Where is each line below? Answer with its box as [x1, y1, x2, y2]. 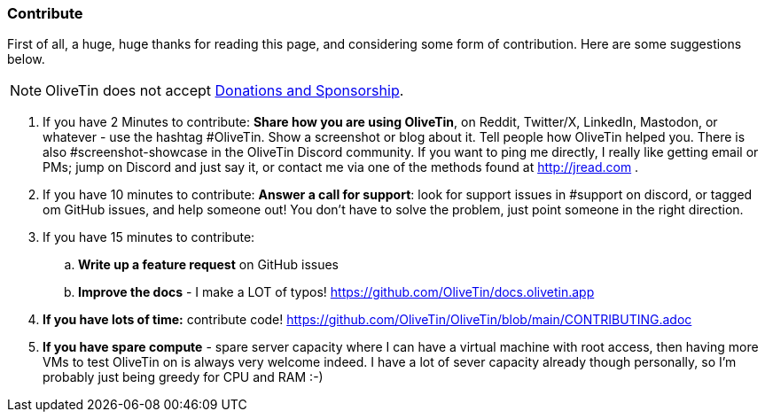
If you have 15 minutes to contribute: [43, 229, 255, 245]
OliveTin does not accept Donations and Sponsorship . [45, 81, 404, 100]
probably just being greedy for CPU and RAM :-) [43, 369, 324, 385]
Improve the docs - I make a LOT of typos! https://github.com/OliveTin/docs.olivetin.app [78, 284, 595, 300]
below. [7, 51, 45, 67]
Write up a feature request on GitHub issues [78, 257, 339, 273]
